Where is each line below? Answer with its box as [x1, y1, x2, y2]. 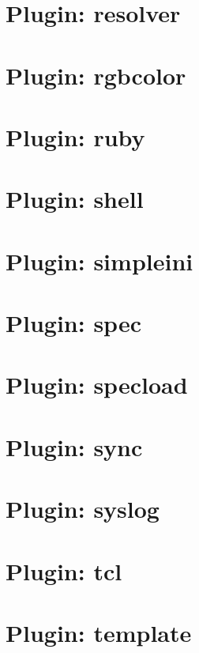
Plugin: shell [6, 183, 144, 215]
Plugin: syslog [6, 493, 160, 525]
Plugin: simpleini [6, 244, 193, 277]
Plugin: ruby [6, 120, 145, 153]
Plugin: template [6, 616, 192, 648]
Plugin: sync [6, 430, 143, 462]
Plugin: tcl [6, 554, 122, 587]
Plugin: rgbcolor [6, 59, 186, 91]
